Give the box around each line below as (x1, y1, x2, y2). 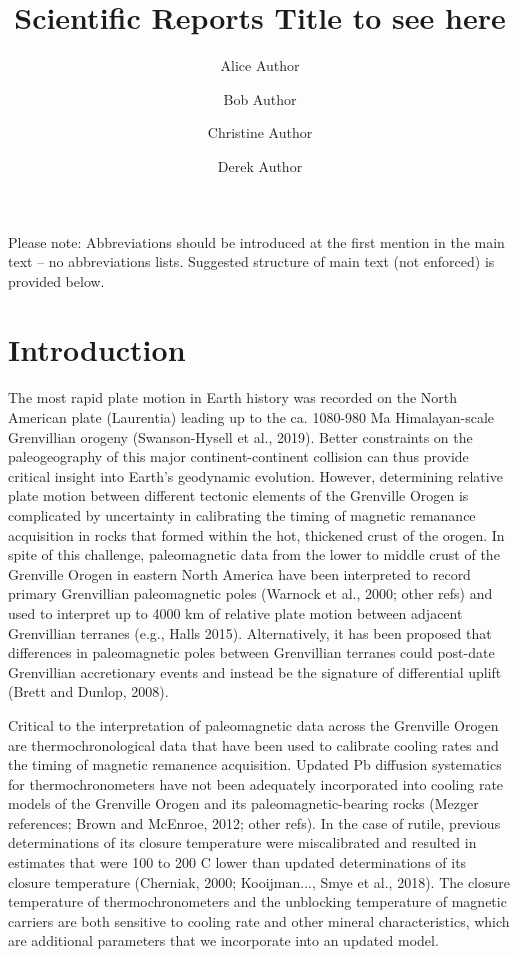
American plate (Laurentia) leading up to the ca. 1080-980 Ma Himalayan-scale (8, 407, 495, 427)
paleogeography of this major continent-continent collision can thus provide (8, 446, 469, 467)
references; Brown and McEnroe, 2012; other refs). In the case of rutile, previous (8, 812, 501, 833)
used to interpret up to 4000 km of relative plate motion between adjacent (8, 602, 463, 623)
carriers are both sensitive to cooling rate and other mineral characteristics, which (8, 910, 510, 931)
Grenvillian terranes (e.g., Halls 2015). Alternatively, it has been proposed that (8, 622, 492, 643)
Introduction (8, 329, 186, 370)
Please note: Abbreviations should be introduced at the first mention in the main (8, 231, 505, 252)
